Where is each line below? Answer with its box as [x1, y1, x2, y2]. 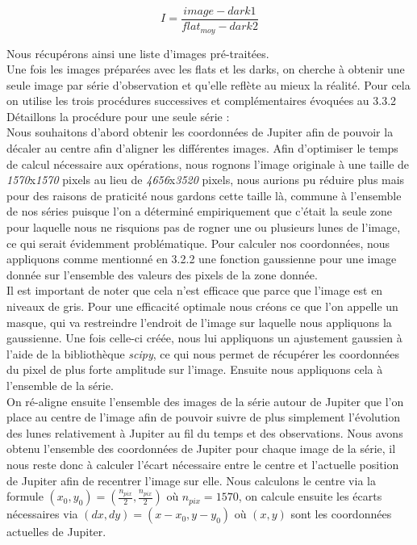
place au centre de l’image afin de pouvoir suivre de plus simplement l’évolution [6, 409, 401, 426]
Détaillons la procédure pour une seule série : [6, 107, 230, 124]
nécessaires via [6, 505, 78, 522]
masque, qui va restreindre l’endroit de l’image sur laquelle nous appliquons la [6, 313, 392, 330]
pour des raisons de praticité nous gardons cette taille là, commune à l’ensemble [6, 187, 402, 203]
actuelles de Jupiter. [6, 523, 106, 540]
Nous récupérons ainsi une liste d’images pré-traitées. [6, 44, 269, 61]
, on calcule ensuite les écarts [238, 488, 382, 505]
